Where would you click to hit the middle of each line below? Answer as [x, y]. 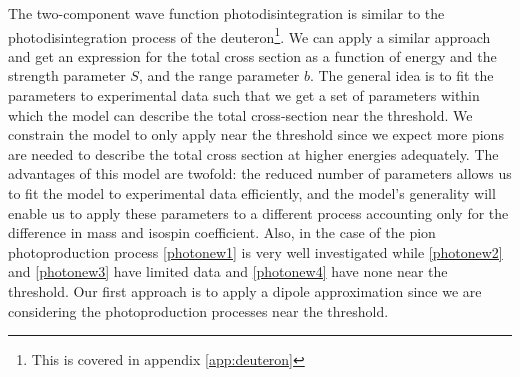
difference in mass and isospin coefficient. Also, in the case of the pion [222, 232]
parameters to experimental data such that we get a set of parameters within [244, 95]
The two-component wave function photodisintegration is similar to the [226, 13]
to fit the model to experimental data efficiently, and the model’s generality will [252, 193]
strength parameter [67, 75]
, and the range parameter [219, 75]
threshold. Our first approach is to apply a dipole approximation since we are [245, 290]
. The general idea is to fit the [401, 75]
